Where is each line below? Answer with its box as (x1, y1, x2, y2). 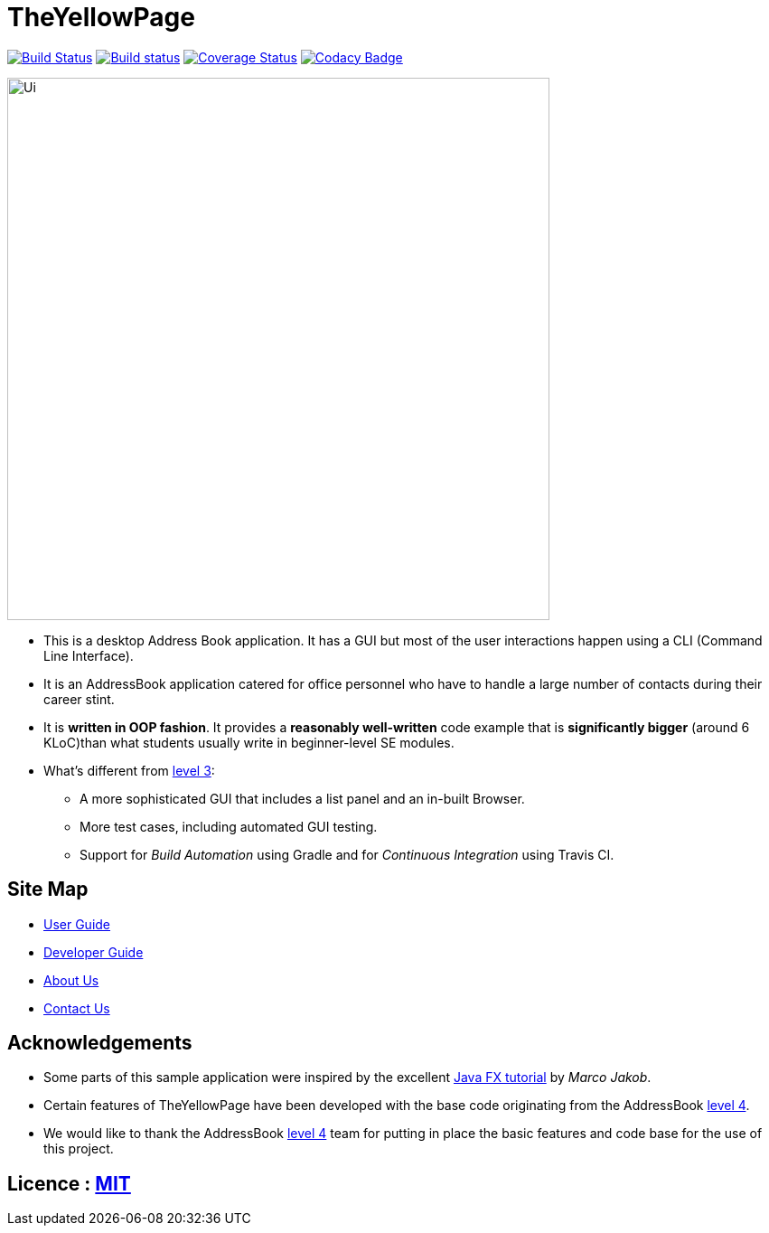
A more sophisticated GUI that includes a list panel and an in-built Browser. (80, 790, 525, 806)
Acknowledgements (7, 1031, 192, 1055)
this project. (43, 1141, 114, 1157)
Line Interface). (43, 647, 134, 664)
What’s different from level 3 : (43, 762, 215, 778)
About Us (43, 972, 99, 988)
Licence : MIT (7, 1172, 131, 1195)
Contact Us (43, 1000, 110, 1016)
